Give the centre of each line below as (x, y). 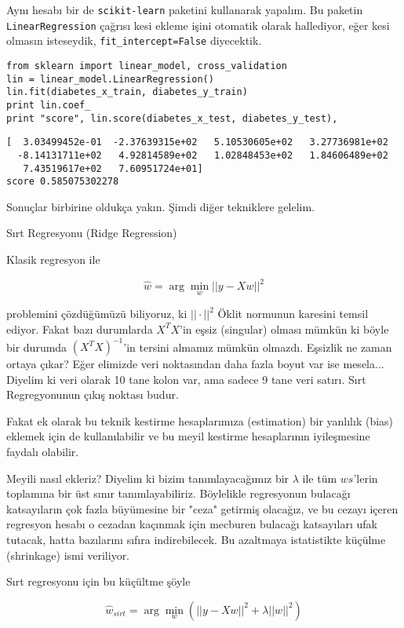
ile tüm (320, 478)
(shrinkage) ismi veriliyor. (68, 555)
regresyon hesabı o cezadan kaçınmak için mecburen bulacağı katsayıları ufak (192, 524)
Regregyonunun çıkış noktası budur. (93, 394)
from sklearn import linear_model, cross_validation (147, 66)
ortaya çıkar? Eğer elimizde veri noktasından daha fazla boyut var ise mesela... (195, 364)
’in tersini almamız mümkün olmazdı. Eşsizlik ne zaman (258, 347)
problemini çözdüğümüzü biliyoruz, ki (97, 314)
